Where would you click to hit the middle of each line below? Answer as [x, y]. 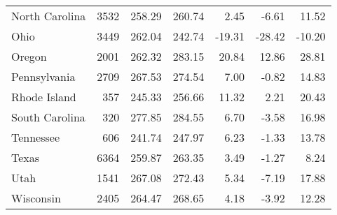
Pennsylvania [43, 76]
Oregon [29, 56]
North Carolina [49, 16]
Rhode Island [44, 97]
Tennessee [36, 137]
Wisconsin [36, 198]
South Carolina [48, 117]
